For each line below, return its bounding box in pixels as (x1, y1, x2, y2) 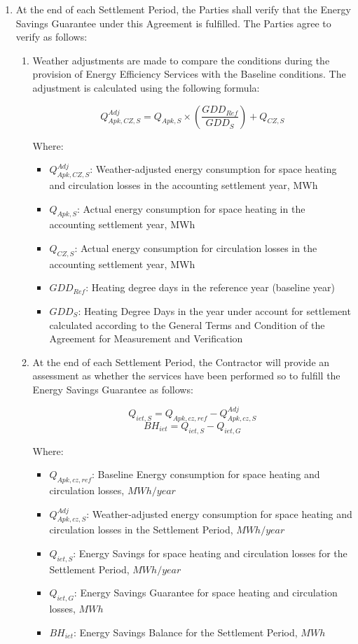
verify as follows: (15, 29, 88, 44)
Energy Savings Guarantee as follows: (32, 381, 193, 396)
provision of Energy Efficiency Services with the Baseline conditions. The (32, 66, 346, 81)
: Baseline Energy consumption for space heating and (92, 467, 320, 482)
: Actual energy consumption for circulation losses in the (74, 240, 317, 255)
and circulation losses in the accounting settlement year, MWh (49, 177, 318, 192)
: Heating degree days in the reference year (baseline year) (85, 280, 335, 295)
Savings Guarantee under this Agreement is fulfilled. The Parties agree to (15, 15, 331, 30)
